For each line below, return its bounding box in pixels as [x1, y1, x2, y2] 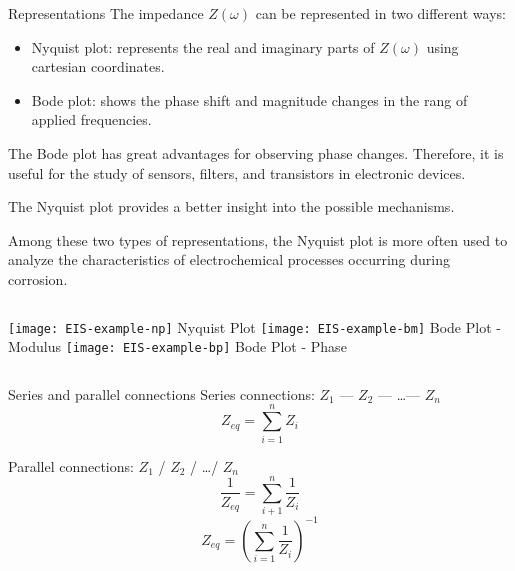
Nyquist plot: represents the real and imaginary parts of [31, 36, 375, 57]
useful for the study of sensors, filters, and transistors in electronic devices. [8, 162, 466, 183]
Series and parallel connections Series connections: [8, 383, 315, 404]
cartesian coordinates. [31, 56, 165, 77]
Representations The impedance [8, 3, 204, 23]
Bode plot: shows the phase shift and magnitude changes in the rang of [31, 89, 468, 110]
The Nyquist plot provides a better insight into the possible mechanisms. [8, 196, 455, 217]
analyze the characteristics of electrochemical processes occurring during [8, 249, 451, 270]
